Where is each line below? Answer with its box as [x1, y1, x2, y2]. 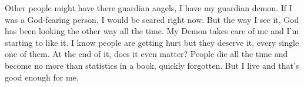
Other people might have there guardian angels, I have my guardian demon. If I [5, 2, 292, 14]
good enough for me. [5, 71, 79, 83]
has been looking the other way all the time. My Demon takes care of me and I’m [5, 25, 299, 37]
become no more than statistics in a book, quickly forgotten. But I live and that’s [5, 59, 299, 71]
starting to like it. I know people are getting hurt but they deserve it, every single [5, 36, 299, 48]
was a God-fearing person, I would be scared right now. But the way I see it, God [5, 13, 299, 25]
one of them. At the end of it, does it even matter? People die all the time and [5, 48, 288, 60]
